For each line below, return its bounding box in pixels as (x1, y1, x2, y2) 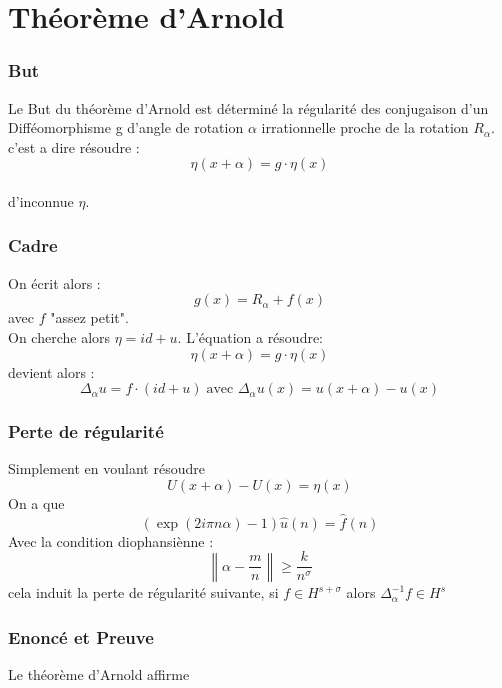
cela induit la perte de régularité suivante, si (8, 582, 279, 603)
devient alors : (8, 361, 95, 382)
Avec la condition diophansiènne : (8, 530, 214, 551)
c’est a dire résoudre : (8, 136, 140, 157)
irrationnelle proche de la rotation (261, 117, 469, 138)
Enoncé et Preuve (8, 624, 154, 649)
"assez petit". (50, 307, 129, 328)
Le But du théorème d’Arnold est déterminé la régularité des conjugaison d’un (8, 97, 489, 118)
